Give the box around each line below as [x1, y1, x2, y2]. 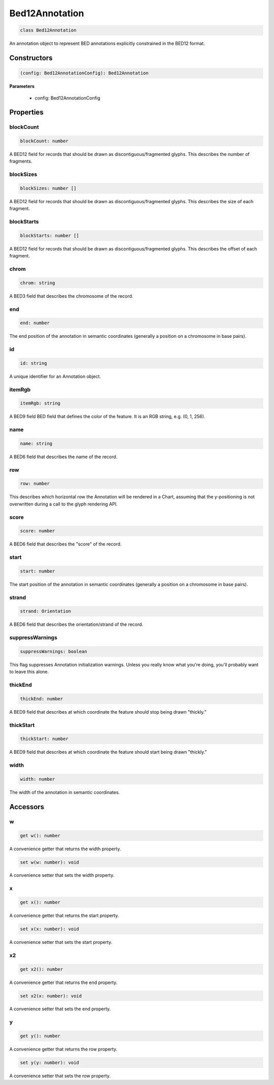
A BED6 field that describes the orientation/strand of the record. [9, 621, 144, 627]
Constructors [9, 53, 53, 62]
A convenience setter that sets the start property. [9, 939, 113, 945]
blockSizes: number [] [20, 185, 77, 191]
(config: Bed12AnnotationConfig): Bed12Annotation [20, 70, 149, 76]
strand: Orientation [20, 609, 71, 614]
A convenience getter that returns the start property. [9, 912, 119, 919]
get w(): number [20, 833, 61, 838]
